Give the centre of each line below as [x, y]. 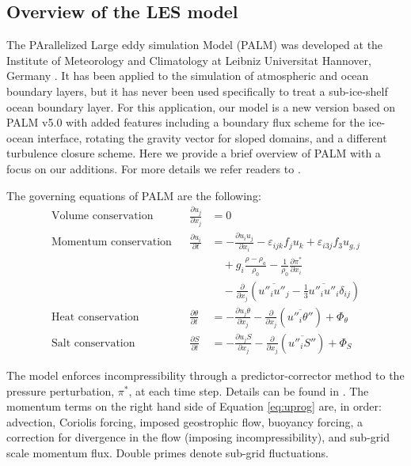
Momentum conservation [112, 242]
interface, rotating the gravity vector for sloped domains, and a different [212, 137]
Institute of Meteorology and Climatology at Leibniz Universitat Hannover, [189, 60]
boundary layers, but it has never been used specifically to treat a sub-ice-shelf [197, 91]
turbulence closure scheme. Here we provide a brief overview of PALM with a [194, 153]
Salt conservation [93, 343]
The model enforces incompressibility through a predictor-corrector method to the [205, 375]
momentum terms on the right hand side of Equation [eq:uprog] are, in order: [194, 406]
